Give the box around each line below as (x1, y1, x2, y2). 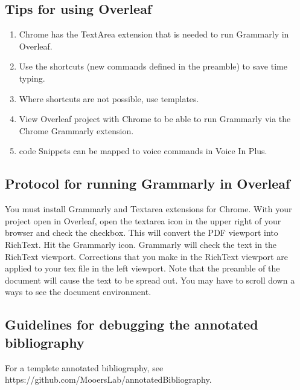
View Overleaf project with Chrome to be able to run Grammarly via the (19, 112, 291, 125)
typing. (19, 71, 45, 84)
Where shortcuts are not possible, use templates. (19, 92, 199, 105)
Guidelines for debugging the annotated (5, 315, 258, 334)
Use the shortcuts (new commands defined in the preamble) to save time (19, 60, 287, 73)
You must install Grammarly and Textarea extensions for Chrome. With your (5, 203, 292, 215)
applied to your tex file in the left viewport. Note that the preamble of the (5, 262, 280, 275)
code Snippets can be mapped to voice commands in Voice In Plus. (19, 145, 267, 157)
